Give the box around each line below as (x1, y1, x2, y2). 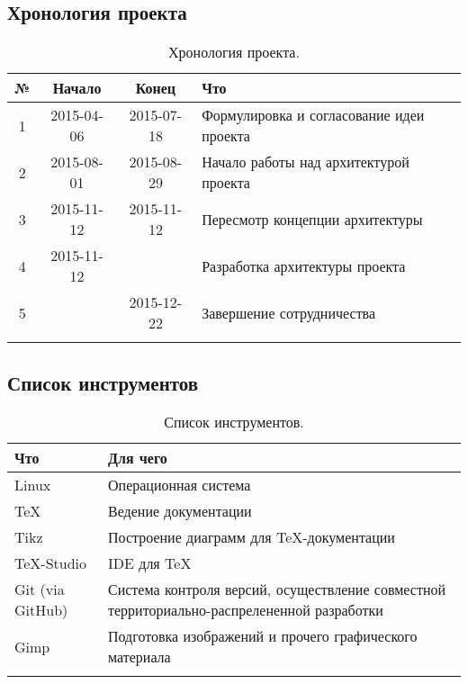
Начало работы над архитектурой (202, 151, 409, 173)
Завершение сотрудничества (202, 301, 376, 323)
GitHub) (14, 599, 68, 621)
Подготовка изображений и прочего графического (108, 625, 418, 647)
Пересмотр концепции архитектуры (202, 208, 423, 229)
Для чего (108, 447, 167, 469)
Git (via (14, 579, 65, 600)
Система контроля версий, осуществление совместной (108, 579, 446, 600)
